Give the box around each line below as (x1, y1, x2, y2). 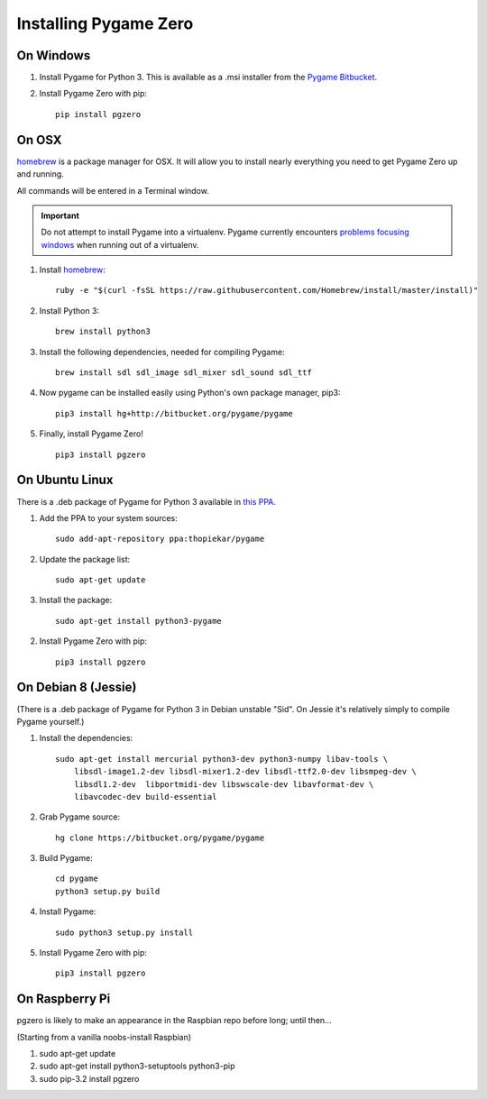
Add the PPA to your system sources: (39, 512, 178, 523)
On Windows (16, 48, 91, 63)
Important (41, 210, 80, 221)
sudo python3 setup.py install (55, 927, 194, 938)
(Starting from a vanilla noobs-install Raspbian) (16, 1031, 192, 1042)
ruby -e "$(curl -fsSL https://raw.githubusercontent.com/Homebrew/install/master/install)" (55, 285, 479, 296)
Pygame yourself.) (16, 716, 85, 727)
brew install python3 (55, 326, 151, 337)
